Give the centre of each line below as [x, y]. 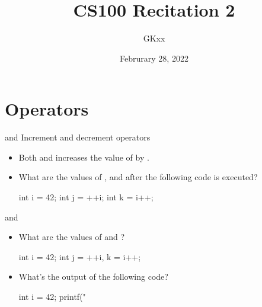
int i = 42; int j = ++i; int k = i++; [86, 197]
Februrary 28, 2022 [154, 58]
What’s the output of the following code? [93, 276]
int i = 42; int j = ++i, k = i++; [80, 256]
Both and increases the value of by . [84, 157]
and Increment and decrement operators [78, 137]
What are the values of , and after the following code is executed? [138, 177]
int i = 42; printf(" [52, 296]
